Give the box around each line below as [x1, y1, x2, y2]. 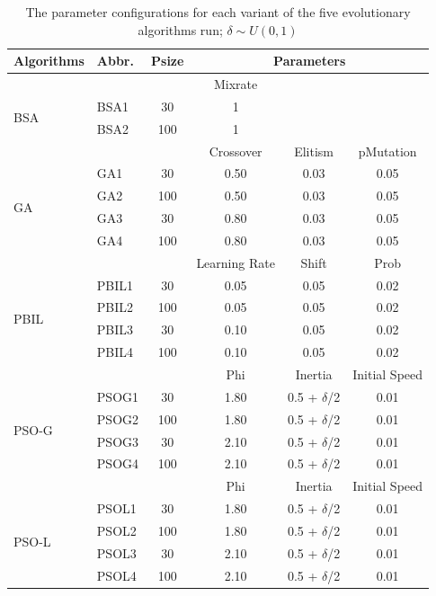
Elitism [294, 141, 334, 160]
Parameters [273, 51, 346, 70]
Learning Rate [196, 253, 275, 271]
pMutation [358, 141, 417, 160]
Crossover [209, 141, 262, 160]
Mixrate [214, 75, 258, 93]
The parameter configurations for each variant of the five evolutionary [25, 3, 411, 21]
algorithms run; [138, 20, 223, 39]
